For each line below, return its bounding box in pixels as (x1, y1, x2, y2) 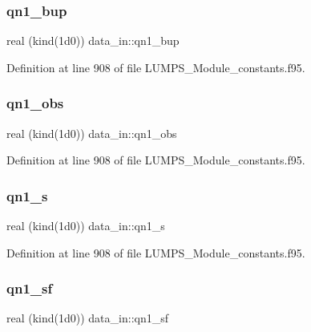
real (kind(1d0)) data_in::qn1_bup (6, 32, 180, 49)
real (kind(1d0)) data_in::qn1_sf (6, 310, 169, 326)
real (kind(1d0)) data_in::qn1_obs (6, 124, 177, 141)
